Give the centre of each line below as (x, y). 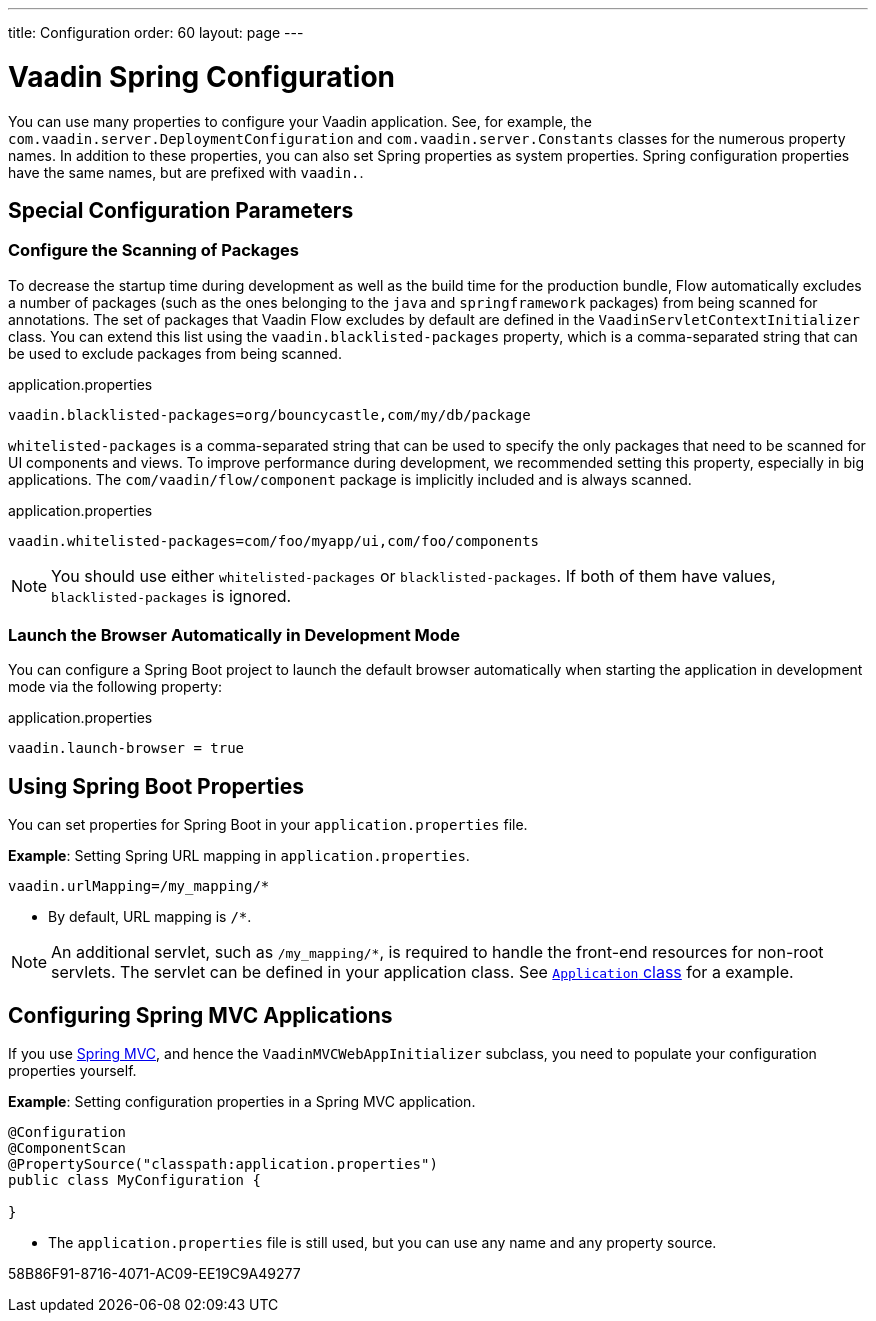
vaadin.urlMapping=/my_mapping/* (139, 886)
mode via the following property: (115, 687)
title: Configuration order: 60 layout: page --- (156, 32)
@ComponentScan (67, 1148)
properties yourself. (72, 1071)
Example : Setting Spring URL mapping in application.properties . (239, 856)
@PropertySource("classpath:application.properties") (223, 1164)
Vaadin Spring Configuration (202, 76)
